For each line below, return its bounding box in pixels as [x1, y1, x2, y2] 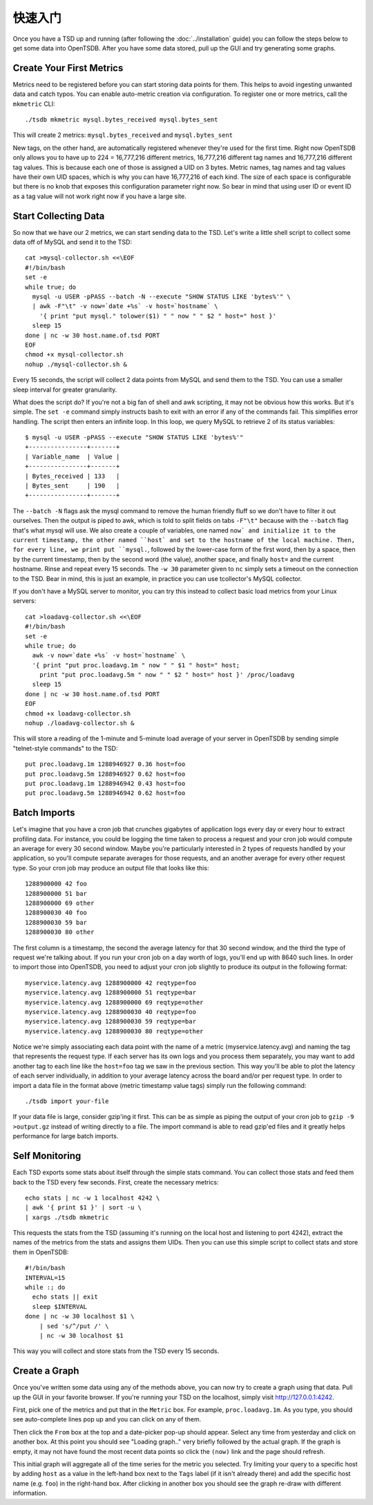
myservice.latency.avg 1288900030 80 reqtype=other [25, 1027, 204, 1035]
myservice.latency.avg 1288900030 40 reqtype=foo [25, 1008, 197, 1015]
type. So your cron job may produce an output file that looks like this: [12, 863, 209, 872]
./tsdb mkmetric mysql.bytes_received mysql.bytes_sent [25, 116, 218, 124]
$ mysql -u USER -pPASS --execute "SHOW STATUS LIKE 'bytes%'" [25, 434, 244, 441]
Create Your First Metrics [12, 62, 124, 74]
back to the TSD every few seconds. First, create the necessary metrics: [12, 1178, 219, 1186]
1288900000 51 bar [25, 890, 88, 897]
